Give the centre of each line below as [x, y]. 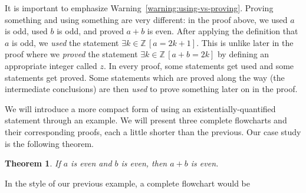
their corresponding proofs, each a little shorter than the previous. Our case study [153, 131]
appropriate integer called [51, 65]
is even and [91, 163]
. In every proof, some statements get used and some [199, 65]
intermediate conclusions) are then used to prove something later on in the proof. [151, 89]
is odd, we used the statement [65, 42]
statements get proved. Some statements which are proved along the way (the [145, 77]
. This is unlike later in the [245, 42]
